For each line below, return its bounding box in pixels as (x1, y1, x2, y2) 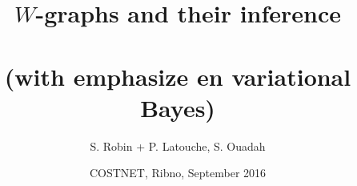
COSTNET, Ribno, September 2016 (89, 164, 267, 181)
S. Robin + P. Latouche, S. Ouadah (90, 137, 266, 154)
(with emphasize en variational (4, 59, 351, 92)
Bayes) (140, 91, 215, 123)
